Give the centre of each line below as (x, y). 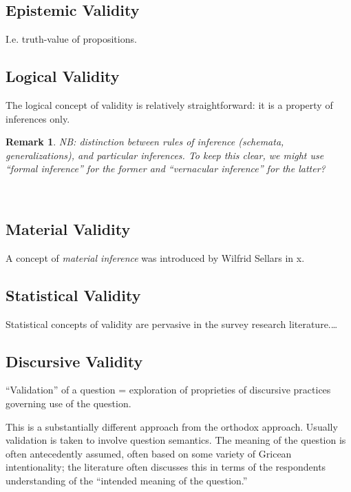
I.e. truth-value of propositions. (71, 39)
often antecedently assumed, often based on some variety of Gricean (149, 453)
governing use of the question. (68, 403)
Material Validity (68, 228)
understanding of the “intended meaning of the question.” (127, 480)
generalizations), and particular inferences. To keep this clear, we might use (165, 155)
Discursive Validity (74, 361)
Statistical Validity (73, 295)
